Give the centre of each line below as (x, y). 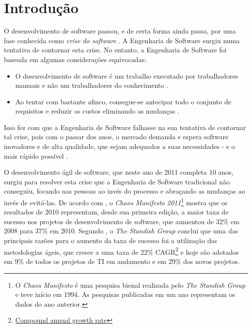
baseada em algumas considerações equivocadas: (75, 59)
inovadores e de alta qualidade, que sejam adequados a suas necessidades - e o (119, 146)
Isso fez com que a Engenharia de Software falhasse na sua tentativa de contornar (125, 127)
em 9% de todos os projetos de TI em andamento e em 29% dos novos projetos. (122, 261)
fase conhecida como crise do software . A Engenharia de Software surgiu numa (122, 40)
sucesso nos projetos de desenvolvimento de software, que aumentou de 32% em (122, 221)
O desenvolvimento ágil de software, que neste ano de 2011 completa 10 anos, (119, 172)
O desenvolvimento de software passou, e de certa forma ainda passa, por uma (120, 31)
